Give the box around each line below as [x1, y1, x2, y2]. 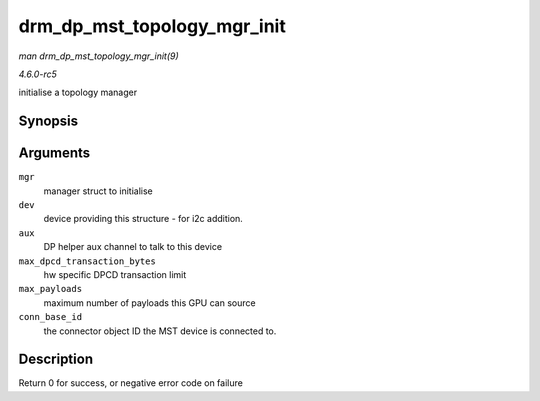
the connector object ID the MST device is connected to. [43, 325, 277, 337]
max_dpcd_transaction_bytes [18, 255, 157, 267]
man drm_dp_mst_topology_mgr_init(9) [18, 50, 179, 62]
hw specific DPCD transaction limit [43, 268, 187, 280]
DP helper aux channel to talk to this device [43, 241, 223, 253]
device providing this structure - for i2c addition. [43, 213, 244, 225]
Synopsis [18, 113, 79, 130]
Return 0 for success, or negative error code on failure [18, 377, 244, 389]
